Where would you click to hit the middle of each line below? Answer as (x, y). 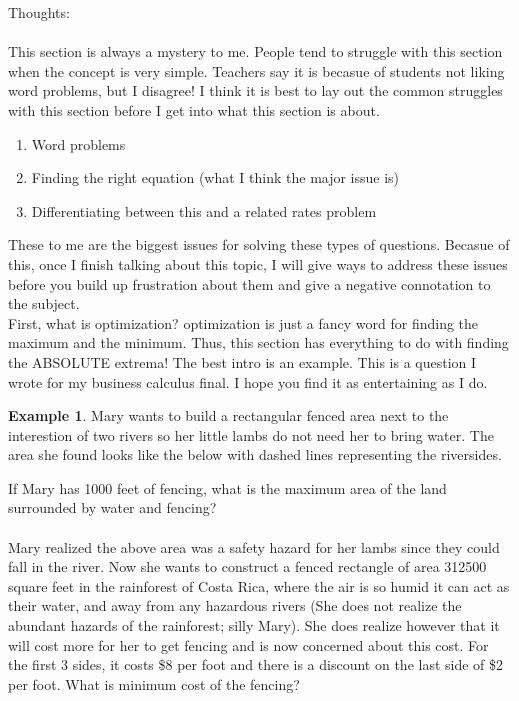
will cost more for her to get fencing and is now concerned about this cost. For (248, 644)
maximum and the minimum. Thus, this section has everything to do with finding (258, 342)
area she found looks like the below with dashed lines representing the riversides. (255, 454)
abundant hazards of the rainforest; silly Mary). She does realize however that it (254, 625)
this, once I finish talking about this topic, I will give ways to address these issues (258, 263)
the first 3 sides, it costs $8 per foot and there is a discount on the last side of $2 (256, 664)
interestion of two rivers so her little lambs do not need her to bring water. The (251, 434)
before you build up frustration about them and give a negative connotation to (249, 283)
